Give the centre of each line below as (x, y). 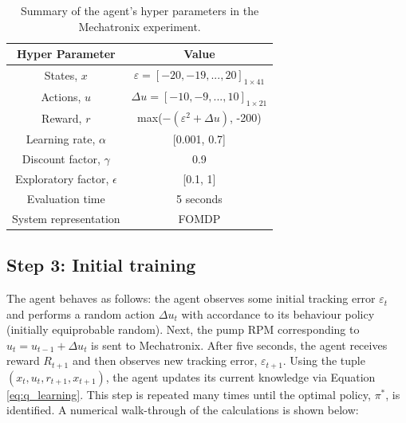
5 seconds (199, 198)
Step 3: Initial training (101, 265)
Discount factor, (61, 159)
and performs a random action (81, 313)
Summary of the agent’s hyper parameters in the (140, 10)
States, (61, 75)
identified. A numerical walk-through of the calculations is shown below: (183, 410)
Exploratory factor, (62, 179)
